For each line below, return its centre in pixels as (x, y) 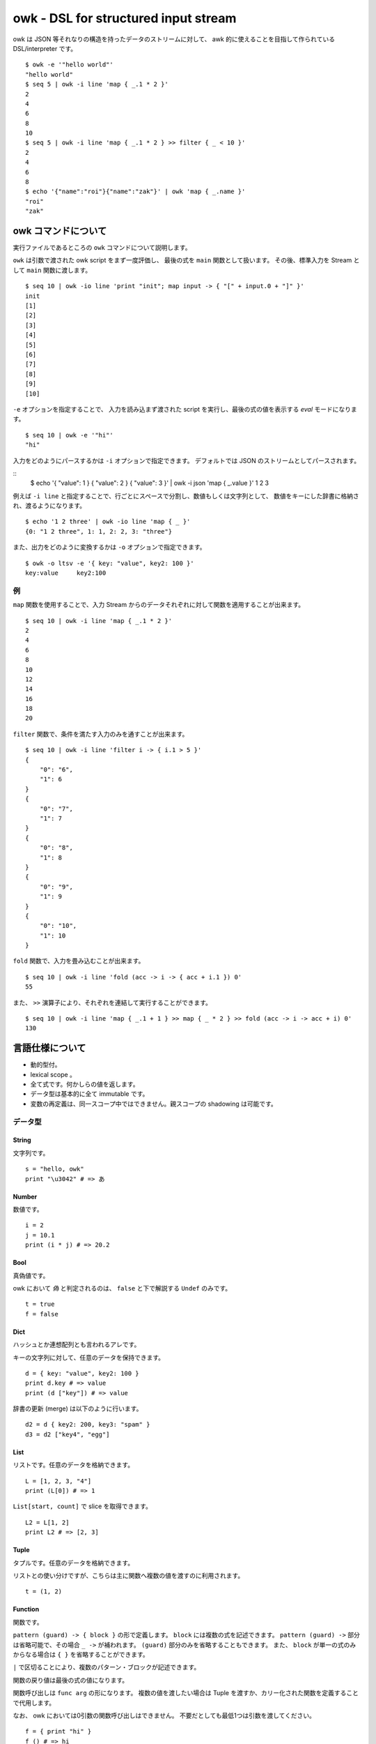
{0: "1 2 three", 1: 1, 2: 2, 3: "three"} (99, 531)
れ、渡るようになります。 (49, 506)
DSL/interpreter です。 (45, 48)
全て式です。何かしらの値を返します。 (85, 1084)
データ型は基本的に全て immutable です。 (89, 1094)
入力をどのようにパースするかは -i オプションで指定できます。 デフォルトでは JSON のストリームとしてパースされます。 (187, 460)
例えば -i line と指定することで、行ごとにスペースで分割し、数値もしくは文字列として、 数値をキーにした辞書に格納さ (186, 496)
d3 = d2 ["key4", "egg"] (68, 1434)
